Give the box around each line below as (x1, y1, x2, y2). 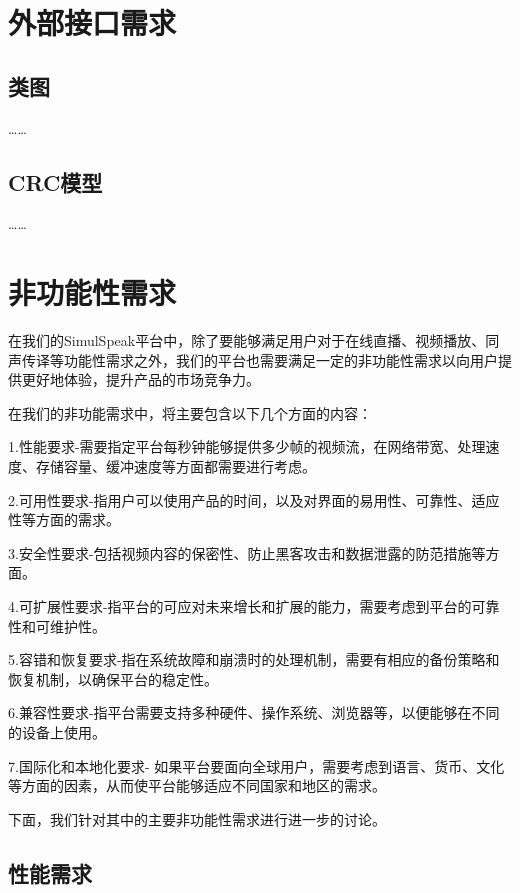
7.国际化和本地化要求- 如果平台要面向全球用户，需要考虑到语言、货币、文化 (8, 755, 505, 776)
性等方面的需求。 (8, 509, 120, 530)
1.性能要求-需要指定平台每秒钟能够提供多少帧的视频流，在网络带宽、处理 (8, 436, 486, 457)
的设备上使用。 (8, 722, 106, 742)
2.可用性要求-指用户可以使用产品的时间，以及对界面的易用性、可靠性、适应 (8, 489, 500, 510)
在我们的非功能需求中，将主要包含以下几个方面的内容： (8, 402, 372, 423)
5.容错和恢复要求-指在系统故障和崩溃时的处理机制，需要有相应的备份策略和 (8, 649, 500, 670)
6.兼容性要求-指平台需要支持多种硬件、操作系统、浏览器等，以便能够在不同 (8, 702, 500, 723)
